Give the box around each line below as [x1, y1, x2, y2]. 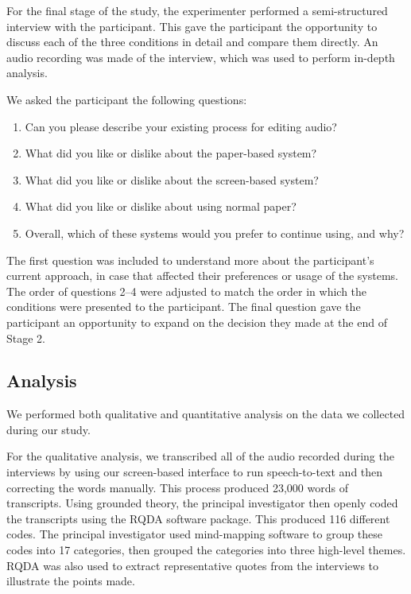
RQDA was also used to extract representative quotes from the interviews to [6, 557, 379, 573]
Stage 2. [6, 329, 45, 346]
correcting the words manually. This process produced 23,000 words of [6, 479, 348, 495]
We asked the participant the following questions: [6, 91, 247, 107]
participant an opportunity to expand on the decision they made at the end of [6, 313, 387, 330]
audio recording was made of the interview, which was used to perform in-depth [6, 49, 395, 65]
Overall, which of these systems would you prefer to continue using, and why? [25, 224, 405, 241]
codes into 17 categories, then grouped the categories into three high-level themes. [6, 542, 406, 558]
